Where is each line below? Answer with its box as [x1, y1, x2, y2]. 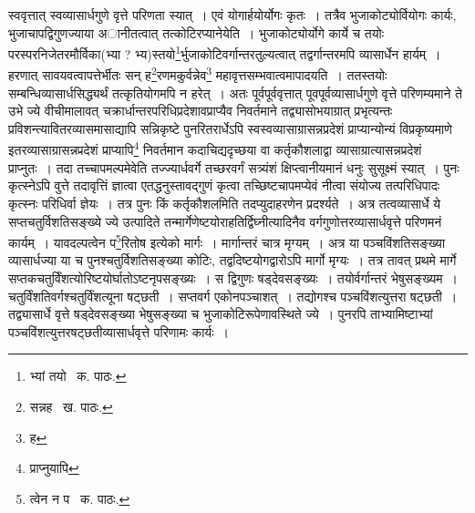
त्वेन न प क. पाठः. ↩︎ [29, 488, 130, 508]
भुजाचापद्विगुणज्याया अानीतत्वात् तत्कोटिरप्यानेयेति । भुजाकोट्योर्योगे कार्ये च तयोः [8, 23, 385, 42]
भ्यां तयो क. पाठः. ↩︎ [29, 366, 127, 385]
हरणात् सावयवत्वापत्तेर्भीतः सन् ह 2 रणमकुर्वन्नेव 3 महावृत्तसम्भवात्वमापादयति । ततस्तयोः [8, 63, 387, 85]
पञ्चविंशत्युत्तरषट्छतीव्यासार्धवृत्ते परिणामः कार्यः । [8, 322, 229, 341]
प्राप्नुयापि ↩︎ [29, 458, 79, 477]
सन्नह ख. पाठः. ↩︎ [29, 396, 113, 416]
